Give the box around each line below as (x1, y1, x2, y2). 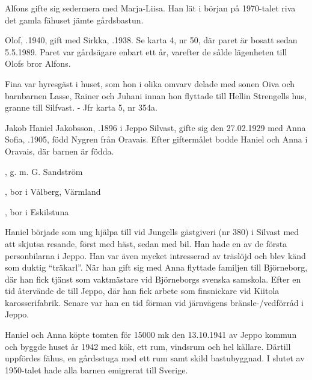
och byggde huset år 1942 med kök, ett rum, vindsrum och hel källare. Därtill (5, 340, 291, 352)
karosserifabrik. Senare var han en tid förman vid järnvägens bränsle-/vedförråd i (5, 296, 304, 308)
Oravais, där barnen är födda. (5, 144, 114, 157)
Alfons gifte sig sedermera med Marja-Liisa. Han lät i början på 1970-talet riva (5, 2, 296, 14)
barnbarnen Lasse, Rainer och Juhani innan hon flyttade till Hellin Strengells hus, (5, 89, 307, 102)
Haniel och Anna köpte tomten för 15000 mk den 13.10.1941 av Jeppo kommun (5, 328, 297, 341)
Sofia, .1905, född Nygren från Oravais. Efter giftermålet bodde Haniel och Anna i (5, 133, 308, 146)
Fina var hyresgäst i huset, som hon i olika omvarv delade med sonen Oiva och (5, 77, 295, 90)
